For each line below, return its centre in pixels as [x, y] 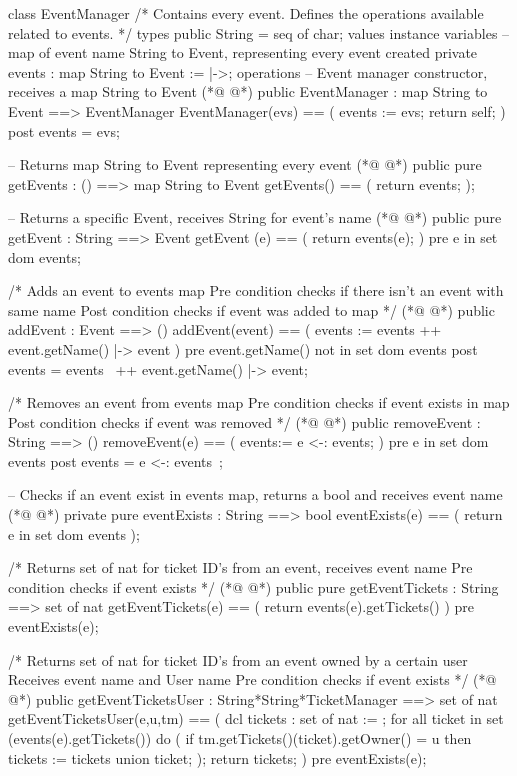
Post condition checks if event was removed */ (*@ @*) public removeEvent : [244, 421]
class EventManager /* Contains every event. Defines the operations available [246, 13]
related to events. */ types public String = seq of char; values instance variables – [259, 32]
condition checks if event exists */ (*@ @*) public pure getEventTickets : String [253, 586]
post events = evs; [64, 130]
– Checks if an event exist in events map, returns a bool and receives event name [255, 494]
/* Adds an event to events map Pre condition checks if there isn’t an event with [256, 290]
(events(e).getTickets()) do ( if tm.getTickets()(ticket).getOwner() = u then [240, 738]
